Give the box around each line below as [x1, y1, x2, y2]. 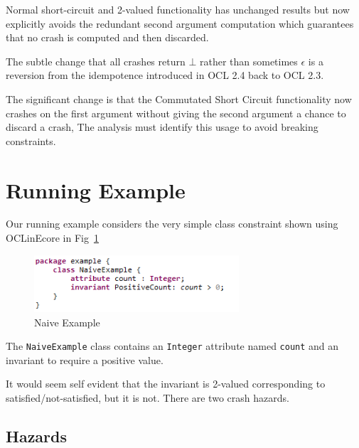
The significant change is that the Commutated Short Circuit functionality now [6, 91, 352, 106]
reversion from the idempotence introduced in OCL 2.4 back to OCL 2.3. [6, 68, 324, 82]
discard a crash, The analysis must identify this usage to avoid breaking [6, 119, 318, 134]
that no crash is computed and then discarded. [6, 30, 209, 45]
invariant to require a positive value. [6, 352, 164, 367]
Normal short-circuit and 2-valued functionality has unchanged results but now [6, 2, 350, 16]
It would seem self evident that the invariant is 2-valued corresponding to [6, 376, 326, 391]
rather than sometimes [199, 53, 298, 68]
